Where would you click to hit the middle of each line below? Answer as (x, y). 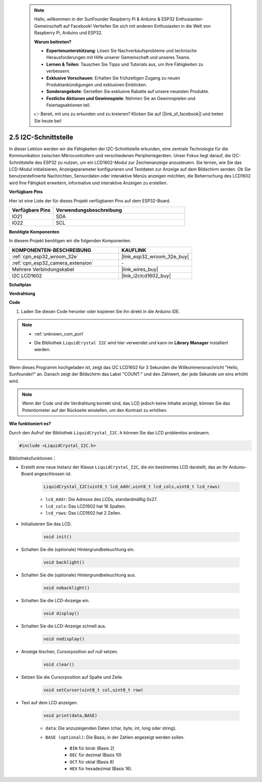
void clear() (59, 665)
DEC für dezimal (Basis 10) (96, 755)
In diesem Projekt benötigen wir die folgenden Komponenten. (70, 241)
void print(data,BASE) (70, 716)
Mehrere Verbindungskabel (43, 269)
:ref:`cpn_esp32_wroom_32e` (45, 256)
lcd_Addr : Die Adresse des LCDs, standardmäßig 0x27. (101, 499)
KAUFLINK (134, 250)
